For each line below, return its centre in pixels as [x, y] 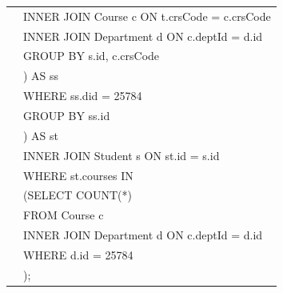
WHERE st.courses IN [78, 175]
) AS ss [41, 76]
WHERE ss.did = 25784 [83, 96]
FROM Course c [64, 215]
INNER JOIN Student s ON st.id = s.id [122, 155]
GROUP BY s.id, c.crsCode [92, 56]
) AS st [41, 135]
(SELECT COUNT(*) [78, 195]
